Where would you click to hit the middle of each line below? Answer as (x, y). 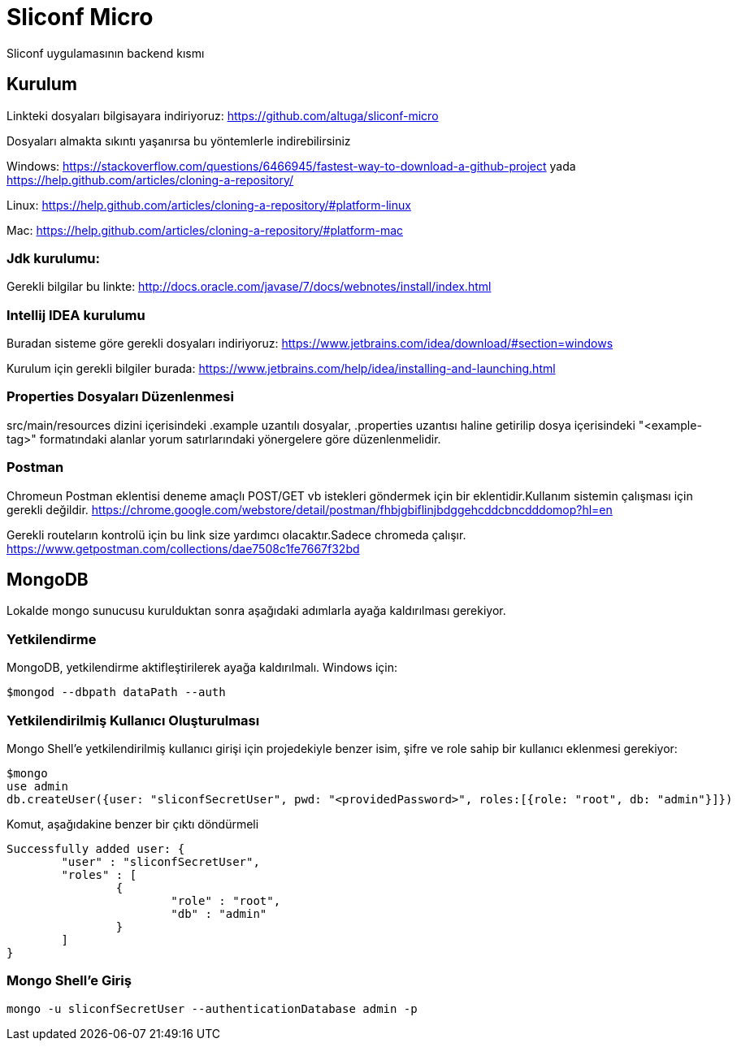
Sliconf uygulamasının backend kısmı (106, 53)
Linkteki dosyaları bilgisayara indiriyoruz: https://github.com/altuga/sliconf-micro (223, 115)
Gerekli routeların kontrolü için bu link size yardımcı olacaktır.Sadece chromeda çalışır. (236, 534)
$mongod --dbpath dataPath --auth (116, 692)
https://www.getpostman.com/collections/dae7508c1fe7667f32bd (183, 548)
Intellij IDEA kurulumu (76, 315)
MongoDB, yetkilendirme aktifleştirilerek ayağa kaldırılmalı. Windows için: (202, 668)
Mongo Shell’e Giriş (69, 981)
